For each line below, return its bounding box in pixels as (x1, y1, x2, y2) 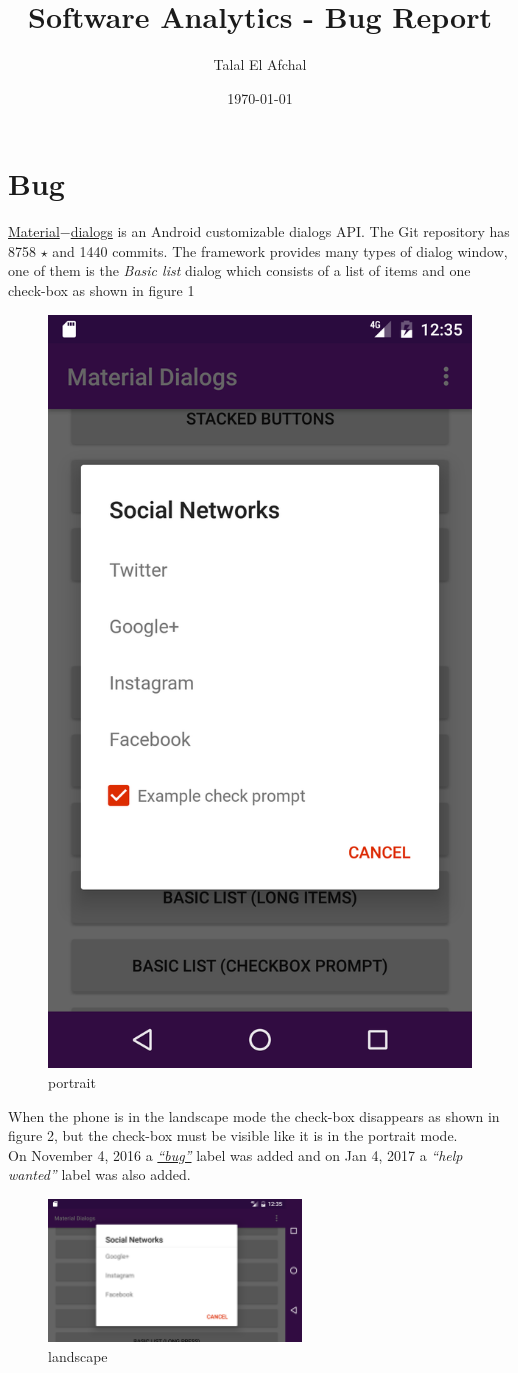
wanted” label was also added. (8, 1164, 191, 1185)
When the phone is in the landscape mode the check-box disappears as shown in (8, 1105, 500, 1126)
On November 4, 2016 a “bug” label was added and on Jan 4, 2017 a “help (8, 1144, 463, 1165)
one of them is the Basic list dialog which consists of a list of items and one (8, 260, 471, 281)
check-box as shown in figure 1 (8, 280, 195, 301)
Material (8, 221, 60, 242)
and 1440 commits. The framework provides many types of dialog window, (52, 240, 508, 261)
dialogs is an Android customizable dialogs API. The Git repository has (70, 221, 510, 242)
